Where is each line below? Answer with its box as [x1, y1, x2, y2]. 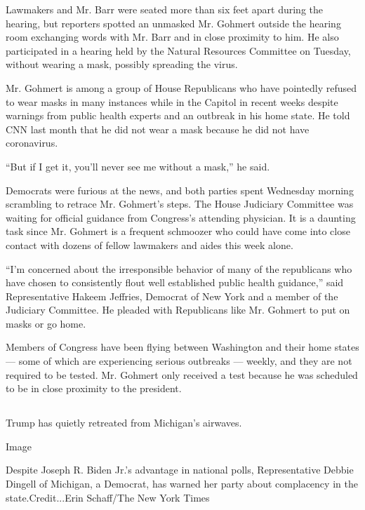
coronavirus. [6, 135, 58, 150]
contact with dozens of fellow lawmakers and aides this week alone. [6, 237, 293, 252]
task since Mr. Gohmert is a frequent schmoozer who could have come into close [6, 224, 350, 239]
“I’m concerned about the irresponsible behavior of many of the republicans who [6, 261, 352, 276]
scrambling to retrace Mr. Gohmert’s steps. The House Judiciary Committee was [6, 196, 354, 211]
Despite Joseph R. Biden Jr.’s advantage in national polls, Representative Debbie [6, 462, 354, 477]
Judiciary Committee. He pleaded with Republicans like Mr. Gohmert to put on [6, 302, 350, 317]
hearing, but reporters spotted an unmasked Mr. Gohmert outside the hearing [6, 15, 341, 30]
